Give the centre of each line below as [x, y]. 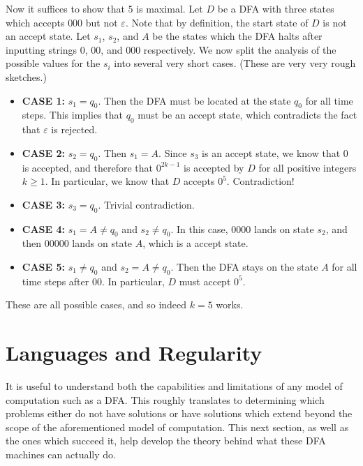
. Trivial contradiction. [146, 204]
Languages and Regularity [134, 353]
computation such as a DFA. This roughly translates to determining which [165, 399]
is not [335, 22]
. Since [173, 152]
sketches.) [26, 76]
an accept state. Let [48, 36]
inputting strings [42, 49]
